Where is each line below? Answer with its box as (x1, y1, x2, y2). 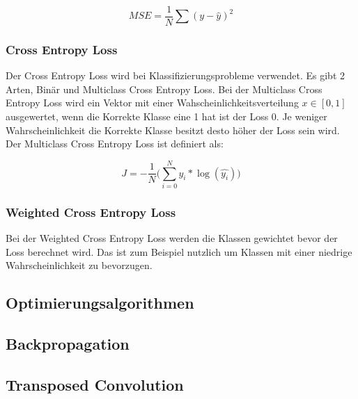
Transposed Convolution (6, 373, 184, 395)
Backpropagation (6, 333, 130, 355)
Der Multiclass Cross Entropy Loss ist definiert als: (6, 136, 224, 151)
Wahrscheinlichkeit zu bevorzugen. (6, 258, 153, 272)
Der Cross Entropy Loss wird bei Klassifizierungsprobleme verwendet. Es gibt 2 (6, 68, 345, 83)
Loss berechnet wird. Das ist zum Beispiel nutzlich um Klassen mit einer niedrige (6, 244, 352, 259)
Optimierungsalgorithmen (6, 292, 194, 313)
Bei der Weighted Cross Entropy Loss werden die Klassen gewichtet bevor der (6, 231, 338, 245)
